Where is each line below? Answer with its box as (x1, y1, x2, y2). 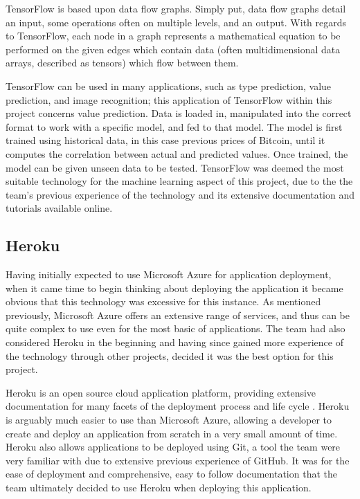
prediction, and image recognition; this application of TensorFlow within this (6, 92, 332, 107)
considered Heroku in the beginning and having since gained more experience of (6, 335, 343, 350)
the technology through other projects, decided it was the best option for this (6, 348, 334, 363)
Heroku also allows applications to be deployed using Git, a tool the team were (6, 439, 341, 454)
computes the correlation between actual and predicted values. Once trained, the (6, 146, 348, 161)
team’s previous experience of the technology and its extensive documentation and (6, 187, 354, 201)
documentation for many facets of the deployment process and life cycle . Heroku (6, 399, 350, 413)
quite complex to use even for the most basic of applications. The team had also (6, 321, 345, 336)
